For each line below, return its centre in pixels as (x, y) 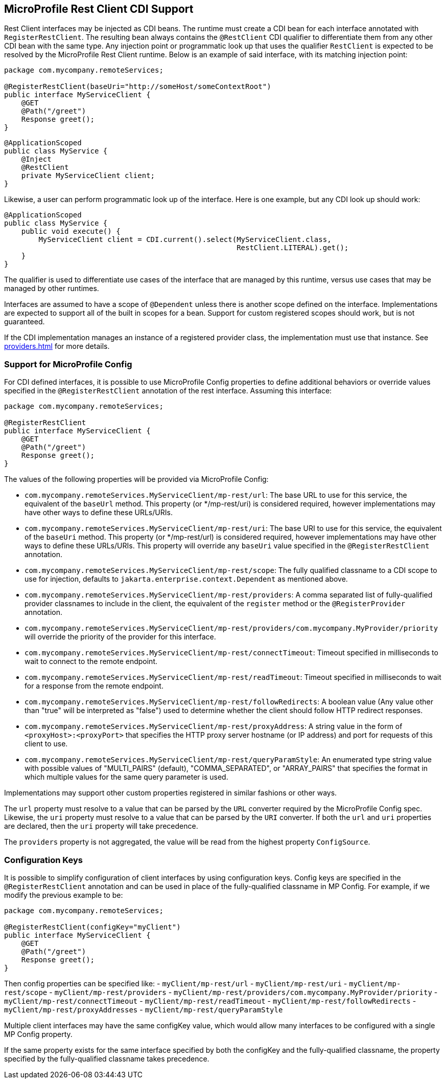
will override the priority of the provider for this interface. (120, 637)
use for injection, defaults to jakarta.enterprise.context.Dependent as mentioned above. (186, 579)
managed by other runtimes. (52, 289)
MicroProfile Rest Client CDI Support (99, 9)
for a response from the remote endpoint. (94, 686)
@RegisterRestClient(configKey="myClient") (92, 927)
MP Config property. (38, 1034)
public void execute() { (71, 231)
